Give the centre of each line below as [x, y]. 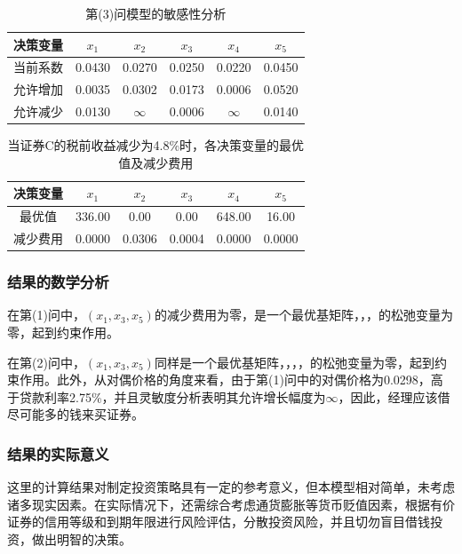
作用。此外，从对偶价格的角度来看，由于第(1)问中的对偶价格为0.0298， [225, 380]
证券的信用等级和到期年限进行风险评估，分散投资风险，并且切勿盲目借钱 [219, 522]
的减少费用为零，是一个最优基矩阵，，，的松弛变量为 [303, 315]
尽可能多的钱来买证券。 [76, 414]
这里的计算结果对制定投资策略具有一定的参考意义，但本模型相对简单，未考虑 [231, 487]
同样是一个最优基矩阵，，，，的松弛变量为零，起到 [294, 362]
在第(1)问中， [46, 315]
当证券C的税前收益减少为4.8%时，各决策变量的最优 [156, 145]
